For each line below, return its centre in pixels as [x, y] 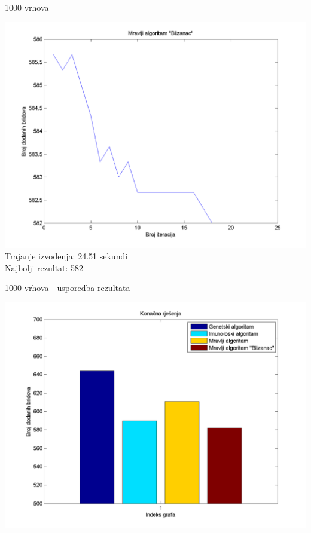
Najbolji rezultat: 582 [44, 267]
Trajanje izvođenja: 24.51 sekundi [66, 256]
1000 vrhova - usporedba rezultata [68, 288]
